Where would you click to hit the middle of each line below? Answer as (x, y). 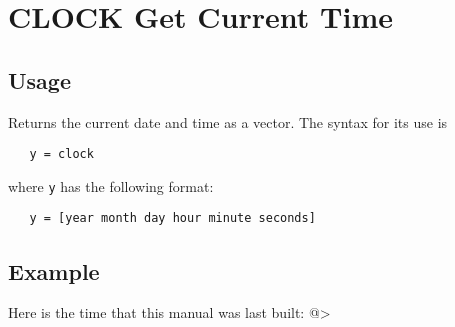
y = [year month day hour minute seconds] (172, 218)
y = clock (61, 154)
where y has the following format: (111, 185)
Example (54, 270)
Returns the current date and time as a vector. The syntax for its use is (228, 121)
